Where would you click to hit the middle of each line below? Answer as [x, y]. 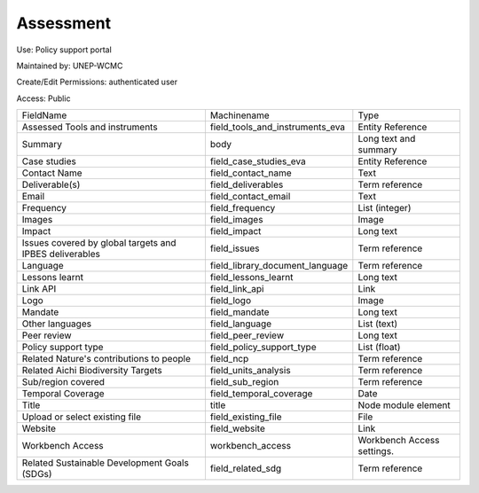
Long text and [387, 139]
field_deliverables [247, 184]
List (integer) [385, 208]
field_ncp [229, 359]
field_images [236, 220]
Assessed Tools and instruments [90, 127]
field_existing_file [246, 417]
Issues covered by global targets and [99, 243]
